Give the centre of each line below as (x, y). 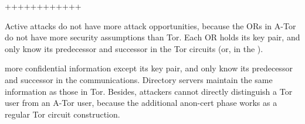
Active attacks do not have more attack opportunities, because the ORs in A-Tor (150, 25)
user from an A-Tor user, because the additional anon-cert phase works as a (141, 103)
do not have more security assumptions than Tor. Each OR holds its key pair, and (152, 37)
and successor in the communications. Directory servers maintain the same (139, 79)
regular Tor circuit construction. (62, 114)
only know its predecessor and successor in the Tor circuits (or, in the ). (134, 48)
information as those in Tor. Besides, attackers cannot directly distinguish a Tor (149, 91)
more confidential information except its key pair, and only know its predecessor (149, 68)
